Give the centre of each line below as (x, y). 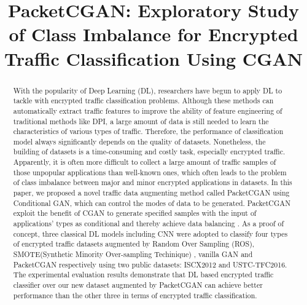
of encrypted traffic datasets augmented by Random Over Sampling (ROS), (134, 244)
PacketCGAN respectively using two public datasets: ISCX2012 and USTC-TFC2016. (150, 264)
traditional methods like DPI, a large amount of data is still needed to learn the (141, 121)
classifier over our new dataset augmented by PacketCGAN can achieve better (138, 285)
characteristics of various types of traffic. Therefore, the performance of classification (148, 131)
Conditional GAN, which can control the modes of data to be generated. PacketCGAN (152, 203)
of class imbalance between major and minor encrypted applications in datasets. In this (153, 182)
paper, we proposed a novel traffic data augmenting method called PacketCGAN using (151, 193)
